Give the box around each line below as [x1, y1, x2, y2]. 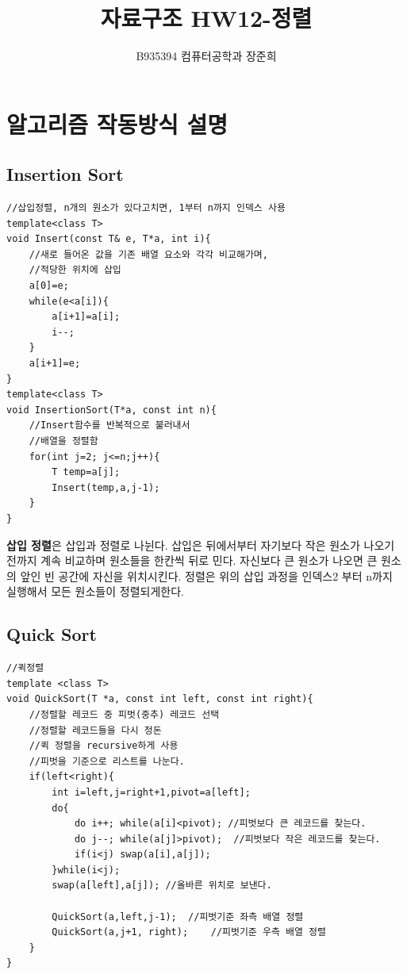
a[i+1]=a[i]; [52, 311, 121, 323]
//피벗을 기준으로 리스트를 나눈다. [29, 755, 185, 767]
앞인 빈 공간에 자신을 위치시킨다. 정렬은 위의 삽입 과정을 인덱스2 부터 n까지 [20, 567, 393, 584]
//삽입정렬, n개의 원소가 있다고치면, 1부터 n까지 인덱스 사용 [6, 202, 286, 214]
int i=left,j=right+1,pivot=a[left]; [52, 786, 251, 798]
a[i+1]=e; [29, 358, 81, 370]
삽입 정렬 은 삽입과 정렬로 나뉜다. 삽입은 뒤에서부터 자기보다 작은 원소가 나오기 [6, 536, 395, 553]
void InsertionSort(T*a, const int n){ [6, 404, 217, 416]
